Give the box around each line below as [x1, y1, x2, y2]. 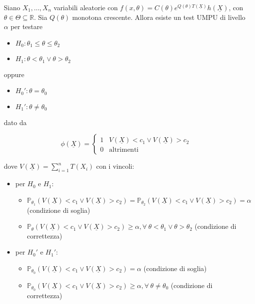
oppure [4, 69, 25, 79]
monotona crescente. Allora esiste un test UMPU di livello [72, 12, 246, 22]
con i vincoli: [96, 161, 135, 171]
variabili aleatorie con [53, 2, 118, 12]
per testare [10, 21, 43, 32]
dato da [4, 117, 27, 127]
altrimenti [109, 146, 139, 154]
